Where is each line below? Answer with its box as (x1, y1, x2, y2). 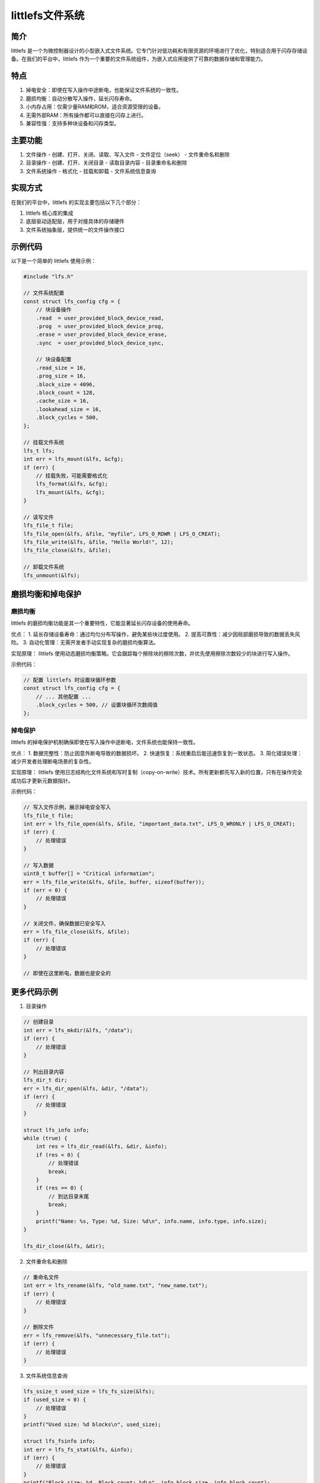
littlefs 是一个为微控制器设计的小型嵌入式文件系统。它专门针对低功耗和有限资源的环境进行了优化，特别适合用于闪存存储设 (11, 47, 308, 55)
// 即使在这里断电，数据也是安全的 (23, 970, 111, 976)
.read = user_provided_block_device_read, (36, 314, 164, 322)
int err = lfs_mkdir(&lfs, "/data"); (23, 1027, 133, 1033)
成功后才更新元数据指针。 (11, 777, 73, 784)
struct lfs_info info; (23, 1126, 89, 1133)
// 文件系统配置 (23, 289, 65, 297)
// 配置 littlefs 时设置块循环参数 (23, 676, 117, 683)
